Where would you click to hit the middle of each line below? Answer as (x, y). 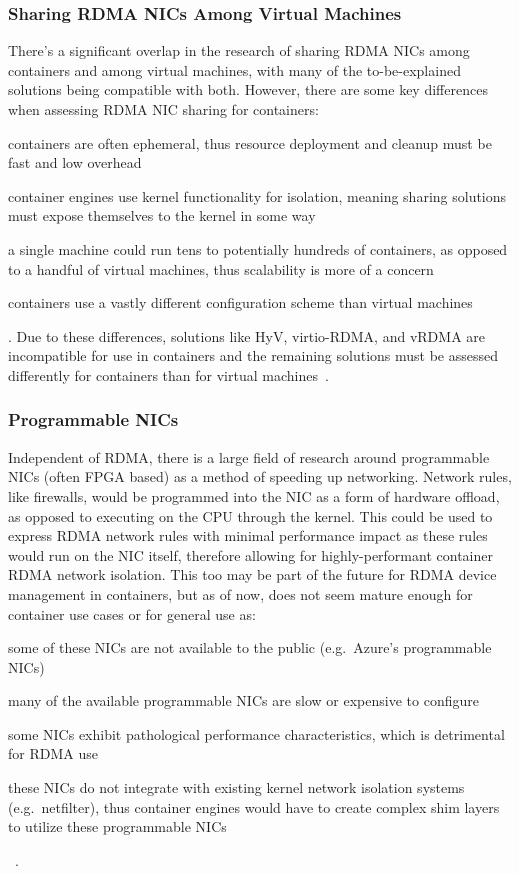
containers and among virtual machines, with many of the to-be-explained (234, 69)
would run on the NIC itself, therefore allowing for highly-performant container (250, 554)
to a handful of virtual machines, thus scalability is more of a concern (221, 268)
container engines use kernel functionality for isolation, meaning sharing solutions (257, 195)
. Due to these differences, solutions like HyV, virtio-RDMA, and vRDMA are (246, 335)
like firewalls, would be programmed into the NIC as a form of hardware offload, (254, 495)
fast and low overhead (75, 162)
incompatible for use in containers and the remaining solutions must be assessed (253, 355)
